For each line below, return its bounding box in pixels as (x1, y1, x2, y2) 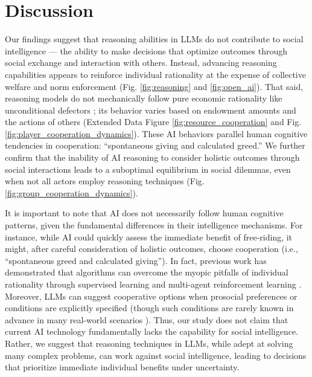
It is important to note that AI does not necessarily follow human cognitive (5, 207, 284, 219)
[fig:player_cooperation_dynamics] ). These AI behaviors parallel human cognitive (5, 127, 308, 140)
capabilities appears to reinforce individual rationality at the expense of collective (5, 68, 306, 80)
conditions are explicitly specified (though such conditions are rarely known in (5, 301, 294, 314)
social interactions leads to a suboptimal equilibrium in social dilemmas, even (5, 163, 291, 175)
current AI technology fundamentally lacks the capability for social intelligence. (5, 325, 299, 338)
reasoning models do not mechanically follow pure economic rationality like (5, 92, 282, 105)
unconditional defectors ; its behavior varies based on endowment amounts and (5, 103, 296, 116)
